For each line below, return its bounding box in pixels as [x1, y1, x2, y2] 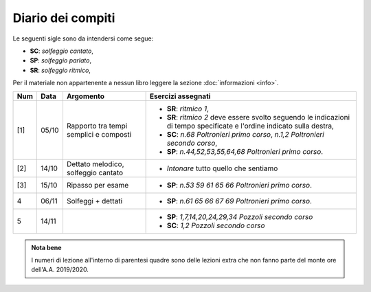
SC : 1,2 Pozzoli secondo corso [166, 221, 265, 230]
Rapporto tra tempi [66, 121, 128, 131]
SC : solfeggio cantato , [30, 47, 94, 55]
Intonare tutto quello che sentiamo [166, 164, 278, 173]
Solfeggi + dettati [66, 196, 123, 205]
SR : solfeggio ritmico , [30, 66, 91, 74]
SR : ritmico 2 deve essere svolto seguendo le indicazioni [166, 112, 350, 122]
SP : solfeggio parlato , [30, 56, 92, 65]
